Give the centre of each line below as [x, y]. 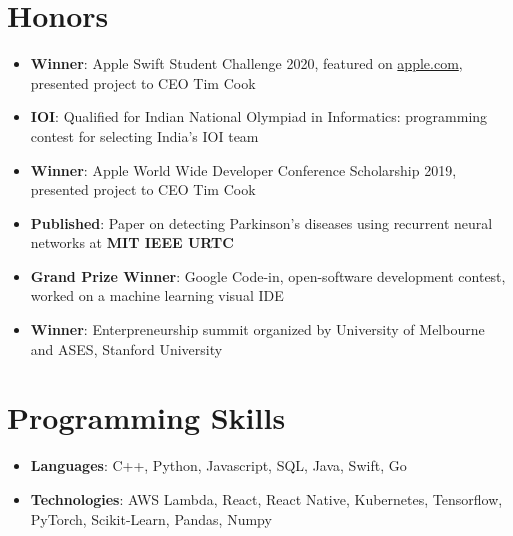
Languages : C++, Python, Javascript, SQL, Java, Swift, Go [218, 465]
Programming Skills [146, 417]
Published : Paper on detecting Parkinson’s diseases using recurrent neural [261, 222]
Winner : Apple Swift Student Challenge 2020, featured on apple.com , [246, 63]
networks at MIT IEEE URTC [132, 242]
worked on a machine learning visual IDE [157, 295]
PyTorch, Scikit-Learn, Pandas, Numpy [151, 518]
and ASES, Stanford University [126, 348]
